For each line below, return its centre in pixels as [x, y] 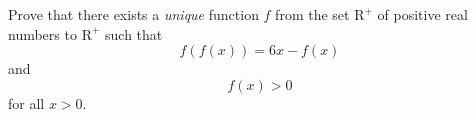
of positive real [422, 14]
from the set [312, 14]
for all [26, 102]
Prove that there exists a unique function [133, 14]
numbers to [42, 33]
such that [134, 33]
